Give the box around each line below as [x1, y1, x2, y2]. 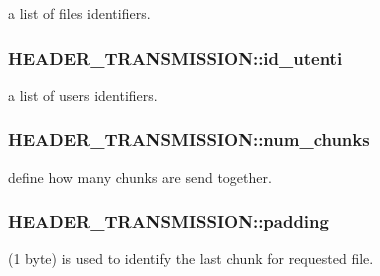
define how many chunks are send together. [8, 166, 272, 187]
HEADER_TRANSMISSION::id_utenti [8, 45, 343, 70]
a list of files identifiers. [8, 3, 151, 23]
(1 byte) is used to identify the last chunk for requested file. [8, 248, 374, 269]
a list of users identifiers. [8, 84, 158, 105]
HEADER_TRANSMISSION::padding [8, 209, 329, 234]
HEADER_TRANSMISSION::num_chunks [8, 127, 370, 152]
